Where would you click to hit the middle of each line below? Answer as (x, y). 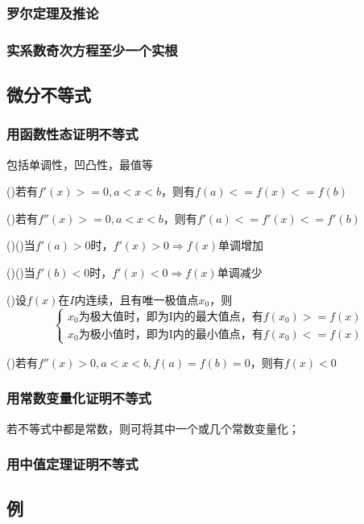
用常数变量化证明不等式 (79, 398)
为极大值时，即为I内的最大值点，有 (171, 317)
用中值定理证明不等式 (72, 464)
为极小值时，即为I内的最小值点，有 (171, 334)
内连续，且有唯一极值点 (136, 299)
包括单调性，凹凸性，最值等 (80, 164)
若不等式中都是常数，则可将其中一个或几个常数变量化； (153, 428)
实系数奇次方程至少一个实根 (92, 50)
